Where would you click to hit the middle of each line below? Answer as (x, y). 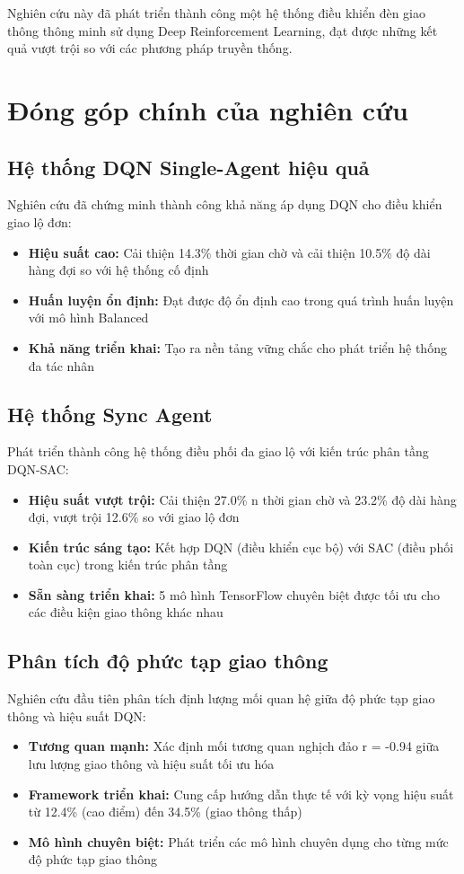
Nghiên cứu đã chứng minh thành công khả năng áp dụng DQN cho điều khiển (225, 204)
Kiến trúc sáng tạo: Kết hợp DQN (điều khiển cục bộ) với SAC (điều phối (241, 547)
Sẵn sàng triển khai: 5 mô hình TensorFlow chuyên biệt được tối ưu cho (234, 594)
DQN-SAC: (38, 468)
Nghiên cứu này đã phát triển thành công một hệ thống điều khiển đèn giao (216, 13)
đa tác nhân (61, 365)
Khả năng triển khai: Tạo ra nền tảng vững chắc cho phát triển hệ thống (237, 347)
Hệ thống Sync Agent (110, 414)
